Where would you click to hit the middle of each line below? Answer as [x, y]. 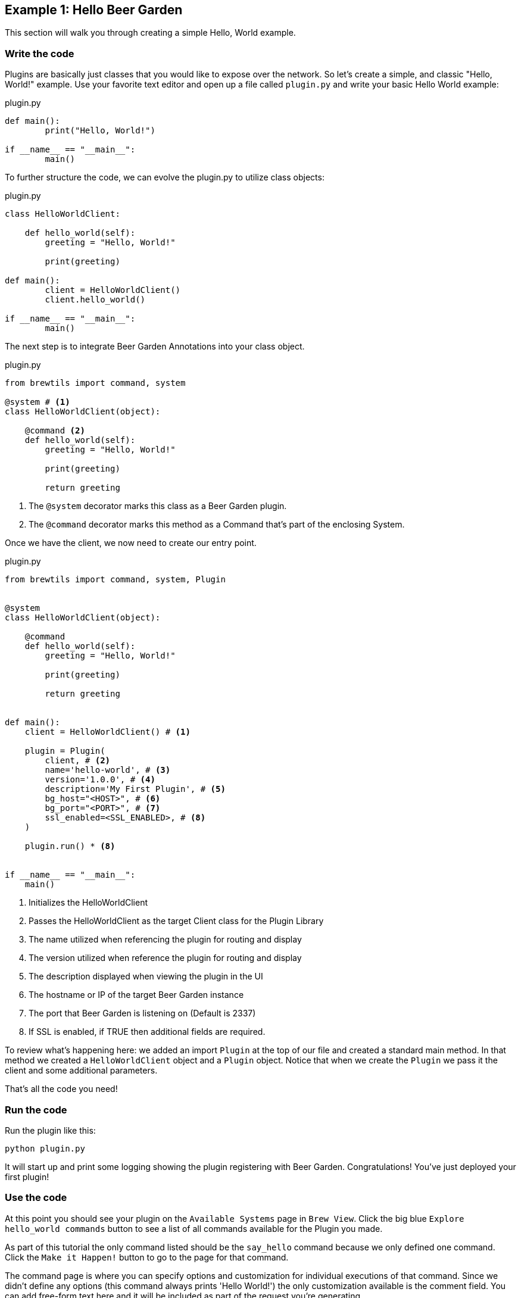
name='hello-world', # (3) [108, 770]
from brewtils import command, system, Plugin [115, 580]
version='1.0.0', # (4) [100, 780]
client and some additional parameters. [81, 1071]
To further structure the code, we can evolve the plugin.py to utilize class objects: [165, 177]
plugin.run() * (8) [70, 846]
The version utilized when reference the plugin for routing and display [165, 958]
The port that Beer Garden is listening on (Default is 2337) [142, 1013]
